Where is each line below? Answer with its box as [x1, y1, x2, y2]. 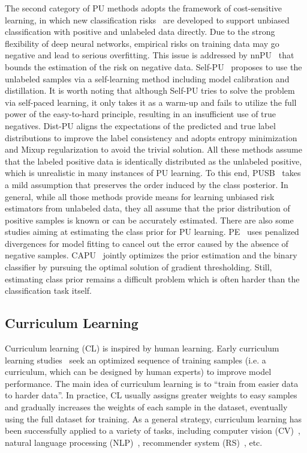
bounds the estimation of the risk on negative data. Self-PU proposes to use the [5, 60, 302, 73]
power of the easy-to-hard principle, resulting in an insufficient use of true [5, 108, 276, 120]
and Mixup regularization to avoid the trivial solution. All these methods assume [5, 143, 302, 156]
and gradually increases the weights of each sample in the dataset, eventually [5, 401, 288, 413]
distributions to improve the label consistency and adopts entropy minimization [5, 131, 297, 144]
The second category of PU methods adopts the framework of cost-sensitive [5, 2, 282, 14]
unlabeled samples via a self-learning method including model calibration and [5, 72, 290, 85]
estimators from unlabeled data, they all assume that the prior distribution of [5, 202, 290, 214]
